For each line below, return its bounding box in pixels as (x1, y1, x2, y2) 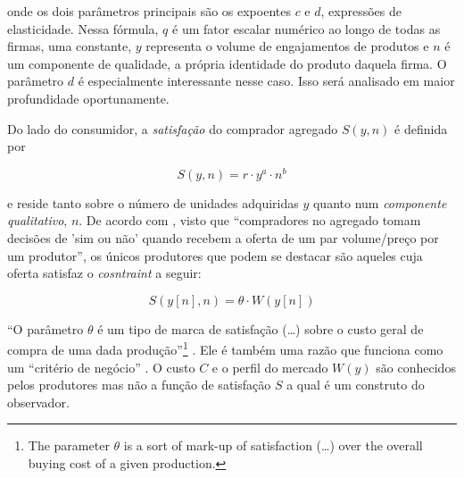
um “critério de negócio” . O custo (7, 357, 195, 376)
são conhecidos (376, 357, 456, 376)
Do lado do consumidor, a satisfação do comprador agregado (7, 119, 338, 138)
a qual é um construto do (286, 375, 425, 394)
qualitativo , (7, 211, 68, 230)
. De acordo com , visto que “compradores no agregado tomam (79, 211, 421, 230)
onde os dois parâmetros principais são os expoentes (7, 2, 291, 20)
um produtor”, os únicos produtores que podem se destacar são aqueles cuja (7, 246, 423, 264)
